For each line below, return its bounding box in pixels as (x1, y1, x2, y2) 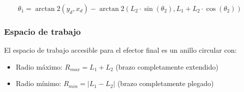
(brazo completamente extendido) (115, 61, 218, 72)
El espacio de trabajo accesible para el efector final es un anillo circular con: (4, 45, 237, 55)
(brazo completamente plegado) (117, 78, 214, 89)
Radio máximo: (15, 61, 62, 72)
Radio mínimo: (15, 78, 61, 89)
